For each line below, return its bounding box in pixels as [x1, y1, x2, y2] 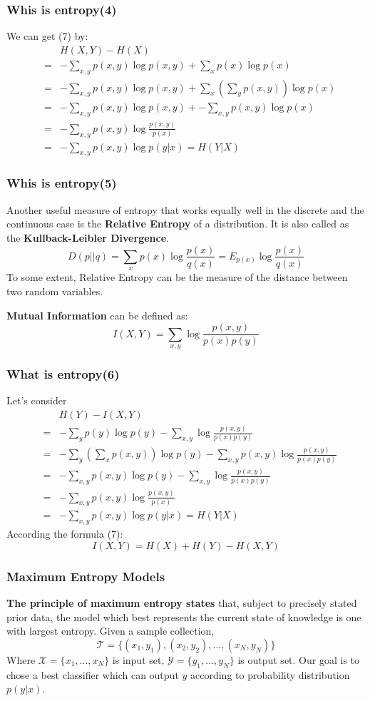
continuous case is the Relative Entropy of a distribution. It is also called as [6, 216, 349, 231]
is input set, [112, 652, 165, 667]
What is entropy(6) [6, 364, 120, 382]
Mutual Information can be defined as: [6, 307, 188, 322]
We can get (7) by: [6, 29, 88, 44]
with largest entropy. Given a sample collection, [6, 623, 215, 638]
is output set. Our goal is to [237, 652, 359, 667]
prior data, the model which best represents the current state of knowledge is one [6, 609, 361, 624]
